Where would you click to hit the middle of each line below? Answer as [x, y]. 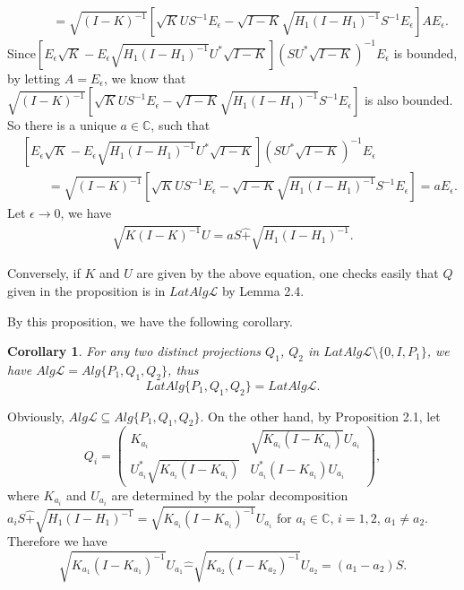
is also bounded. [408, 100]
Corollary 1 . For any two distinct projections [134, 351]
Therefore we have [57, 541]
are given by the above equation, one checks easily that [288, 273]
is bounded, [425, 52]
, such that [180, 125]
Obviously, [36, 416]
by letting [34, 78]
